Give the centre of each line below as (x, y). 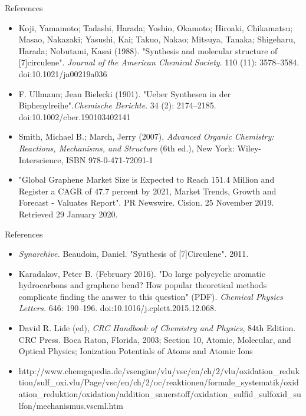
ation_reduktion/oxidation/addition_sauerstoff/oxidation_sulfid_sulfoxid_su (160, 394)
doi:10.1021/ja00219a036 (63, 73)
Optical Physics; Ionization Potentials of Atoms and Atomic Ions (136, 351)
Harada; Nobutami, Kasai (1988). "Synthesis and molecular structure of (148, 50)
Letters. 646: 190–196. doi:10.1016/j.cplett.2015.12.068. (117, 308)
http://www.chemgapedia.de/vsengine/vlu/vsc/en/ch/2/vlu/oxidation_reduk (159, 370)
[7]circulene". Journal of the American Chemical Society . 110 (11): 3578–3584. (159, 62)
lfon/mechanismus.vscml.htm (71, 405)
